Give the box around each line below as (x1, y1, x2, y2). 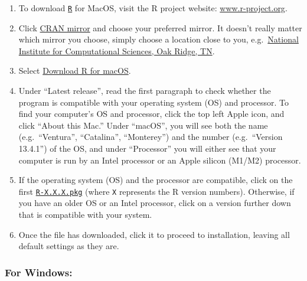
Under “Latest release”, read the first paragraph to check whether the (18, 84, 271, 97)
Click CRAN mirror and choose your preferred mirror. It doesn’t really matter (18, 21, 302, 34)
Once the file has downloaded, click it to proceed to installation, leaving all (18, 228, 290, 240)
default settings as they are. (18, 240, 119, 252)
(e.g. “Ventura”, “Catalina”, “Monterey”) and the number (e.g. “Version (18, 130, 283, 143)
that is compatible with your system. (18, 208, 152, 221)
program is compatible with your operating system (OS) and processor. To (18, 96, 289, 108)
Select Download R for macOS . (18, 64, 131, 77)
